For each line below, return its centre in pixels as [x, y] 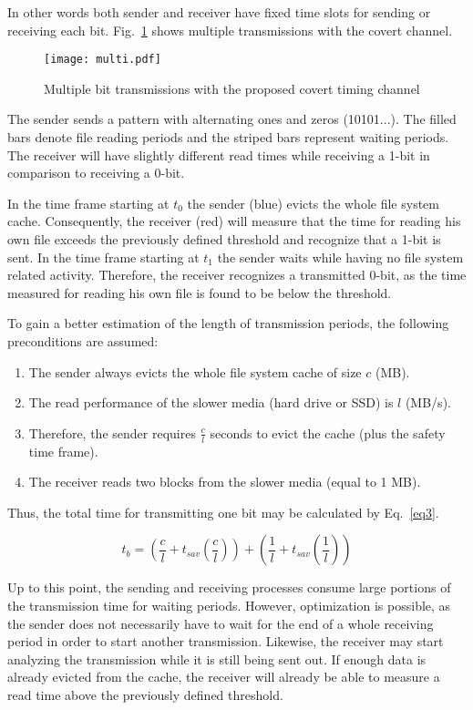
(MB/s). [428, 402]
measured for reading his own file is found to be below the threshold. [200, 292]
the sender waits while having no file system [340, 257]
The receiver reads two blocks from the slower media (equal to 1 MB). [225, 482]
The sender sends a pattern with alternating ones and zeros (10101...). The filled [232, 119]
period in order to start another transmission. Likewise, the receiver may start [226, 641]
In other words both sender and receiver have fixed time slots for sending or [219, 12]
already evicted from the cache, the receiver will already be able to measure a [224, 677]
